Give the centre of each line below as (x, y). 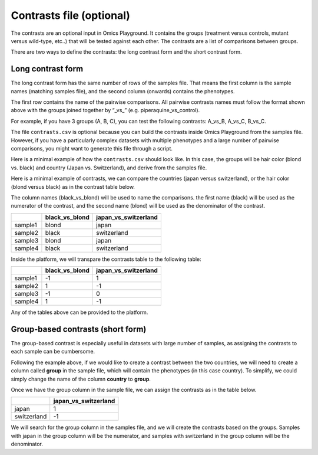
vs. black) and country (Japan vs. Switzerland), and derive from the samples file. (109, 168)
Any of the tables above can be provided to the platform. (79, 312)
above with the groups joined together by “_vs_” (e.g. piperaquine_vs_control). (105, 110)
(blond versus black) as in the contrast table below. (73, 186)
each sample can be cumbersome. (53, 352)
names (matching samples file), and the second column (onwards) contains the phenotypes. (123, 91)
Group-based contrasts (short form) (79, 329)
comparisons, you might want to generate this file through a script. (92, 148)
